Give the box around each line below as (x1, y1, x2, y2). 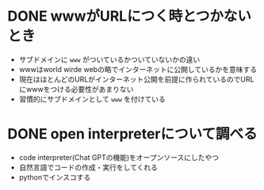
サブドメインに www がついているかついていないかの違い (18, 55, 201, 64)
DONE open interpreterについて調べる (7, 125, 258, 143)
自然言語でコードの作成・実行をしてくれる (18, 162, 158, 172)
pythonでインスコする (18, 172, 91, 182)
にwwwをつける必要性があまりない (18, 84, 134, 93)
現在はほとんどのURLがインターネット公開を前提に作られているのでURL (18, 74, 254, 84)
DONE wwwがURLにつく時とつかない (7, 7, 251, 25)
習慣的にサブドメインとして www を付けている (18, 94, 166, 104)
